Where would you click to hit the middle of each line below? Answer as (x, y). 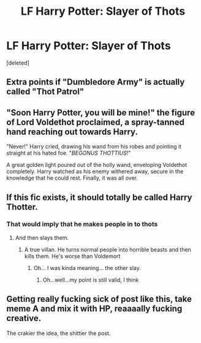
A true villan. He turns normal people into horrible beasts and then (108, 249)
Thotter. (22, 207)
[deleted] (18, 63)
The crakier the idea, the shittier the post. (59, 333)
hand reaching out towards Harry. (72, 132)
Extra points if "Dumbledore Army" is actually (96, 82)
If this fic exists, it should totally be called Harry (99, 197)
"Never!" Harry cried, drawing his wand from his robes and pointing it (94, 147)
